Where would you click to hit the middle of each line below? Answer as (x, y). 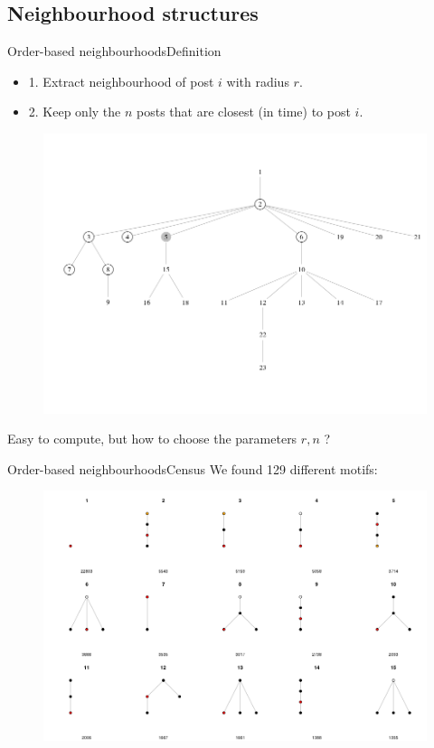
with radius (258, 81)
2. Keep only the (75, 112)
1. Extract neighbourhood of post (121, 81)
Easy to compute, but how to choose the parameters (152, 439)
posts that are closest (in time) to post (244, 112)
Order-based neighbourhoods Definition (114, 51)
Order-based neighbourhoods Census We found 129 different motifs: (193, 468)
